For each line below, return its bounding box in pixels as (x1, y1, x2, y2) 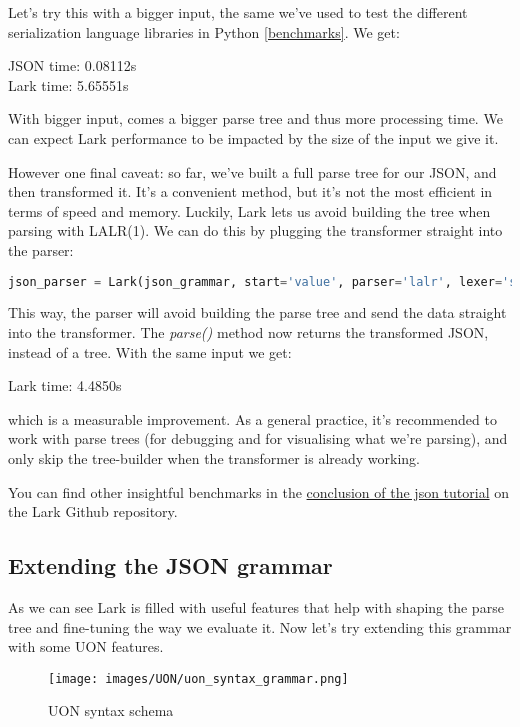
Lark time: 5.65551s (8, 74, 129, 95)
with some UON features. (8, 636, 164, 657)
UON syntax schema (48, 700, 174, 721)
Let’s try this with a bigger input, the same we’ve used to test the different (8, 2, 468, 22)
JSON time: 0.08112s (8, 55, 137, 76)
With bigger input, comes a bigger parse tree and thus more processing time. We (8, 108, 503, 129)
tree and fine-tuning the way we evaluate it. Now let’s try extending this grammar (8, 616, 512, 637)
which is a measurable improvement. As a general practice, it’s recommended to (8, 408, 497, 429)
